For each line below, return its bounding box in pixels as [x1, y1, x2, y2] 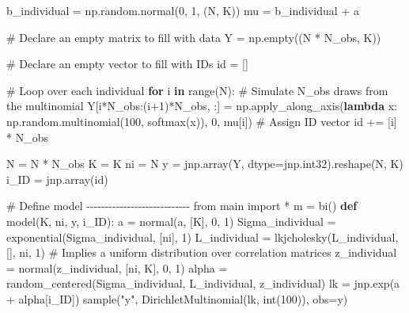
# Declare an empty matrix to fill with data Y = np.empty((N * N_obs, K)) [6, 29, 381, 45]
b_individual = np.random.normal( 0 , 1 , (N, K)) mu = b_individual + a [6, 2, 359, 18]
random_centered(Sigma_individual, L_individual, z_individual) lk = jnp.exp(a [6, 275, 400, 292]
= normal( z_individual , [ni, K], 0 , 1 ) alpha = [6, 259, 228, 276]
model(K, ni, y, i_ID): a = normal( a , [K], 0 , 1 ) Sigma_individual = [6, 212, 336, 229]
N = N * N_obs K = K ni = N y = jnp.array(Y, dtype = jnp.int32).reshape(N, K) [6, 155, 403, 172]
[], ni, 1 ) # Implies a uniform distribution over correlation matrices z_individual [6, 244, 397, 261]
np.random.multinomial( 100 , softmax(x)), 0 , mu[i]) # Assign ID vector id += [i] [6, 113, 397, 129]
